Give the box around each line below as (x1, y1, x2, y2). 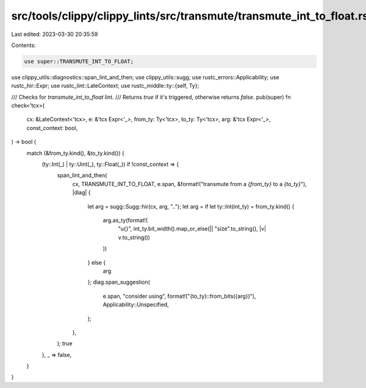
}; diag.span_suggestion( (87, 278, 151, 286)
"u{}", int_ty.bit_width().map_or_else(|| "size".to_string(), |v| (118, 225, 267, 232)
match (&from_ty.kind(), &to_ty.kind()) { (26, 149, 124, 157)
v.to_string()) (118, 234, 151, 241)
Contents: (11, 41, 36, 49)
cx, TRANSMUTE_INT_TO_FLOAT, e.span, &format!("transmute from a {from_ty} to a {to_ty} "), (72, 180, 307, 187)
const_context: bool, (26, 124, 78, 131)
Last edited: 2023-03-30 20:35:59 (11, 31, 98, 38)
